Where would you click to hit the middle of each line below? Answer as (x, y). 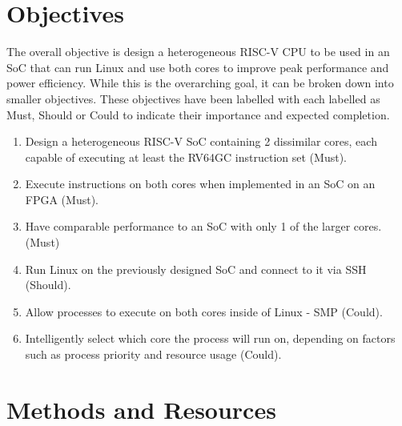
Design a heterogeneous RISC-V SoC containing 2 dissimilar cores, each (201, 141)
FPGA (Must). (62, 199)
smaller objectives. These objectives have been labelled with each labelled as (193, 98)
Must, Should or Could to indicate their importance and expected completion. (198, 114)
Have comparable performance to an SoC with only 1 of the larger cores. (203, 226)
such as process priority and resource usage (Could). (153, 354)
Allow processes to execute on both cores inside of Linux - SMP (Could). (204, 311)
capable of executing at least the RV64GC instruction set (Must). (186, 157)
